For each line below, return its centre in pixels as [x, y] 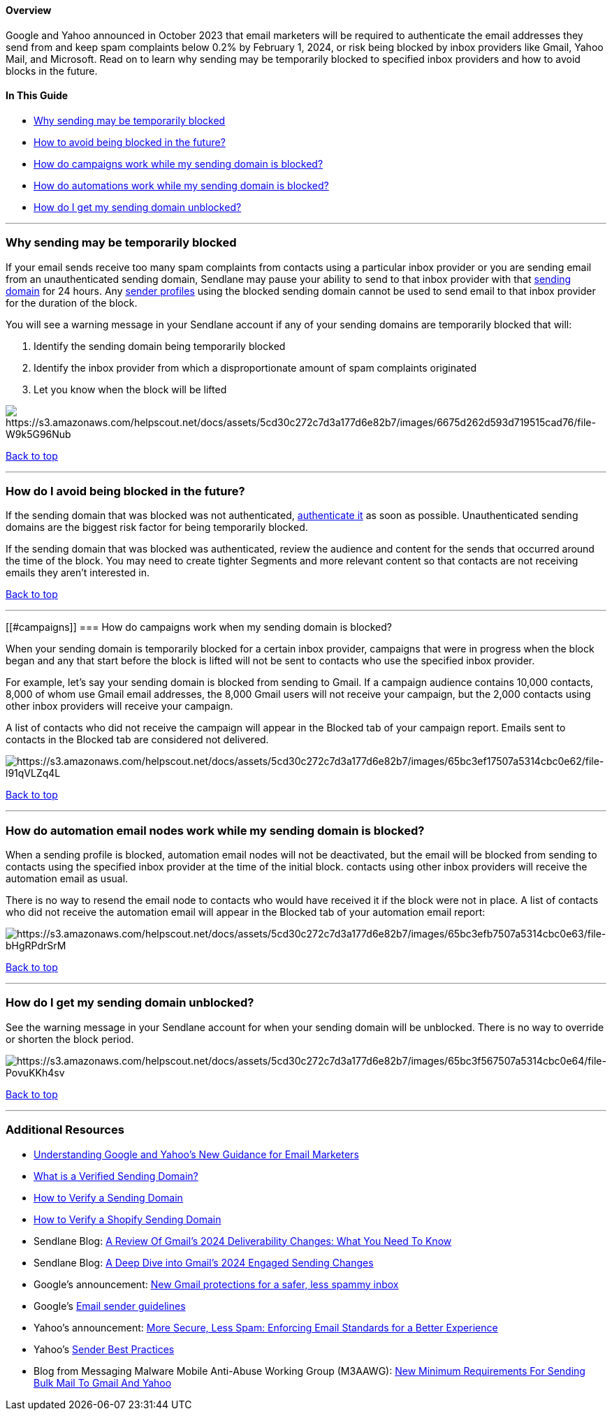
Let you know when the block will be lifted [130, 389]
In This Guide [37, 96]
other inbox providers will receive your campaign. [119, 706]
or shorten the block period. [70, 1039]
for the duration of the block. [72, 302]
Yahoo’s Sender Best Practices [104, 1349]
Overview [29, 10]
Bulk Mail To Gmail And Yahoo [103, 1382]
